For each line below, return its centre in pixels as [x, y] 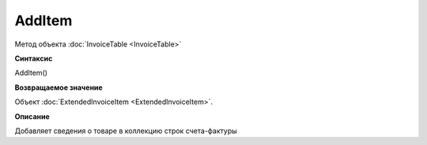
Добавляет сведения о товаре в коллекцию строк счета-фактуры [126, 131]
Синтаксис [34, 58]
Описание [32, 116]
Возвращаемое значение [59, 87]
